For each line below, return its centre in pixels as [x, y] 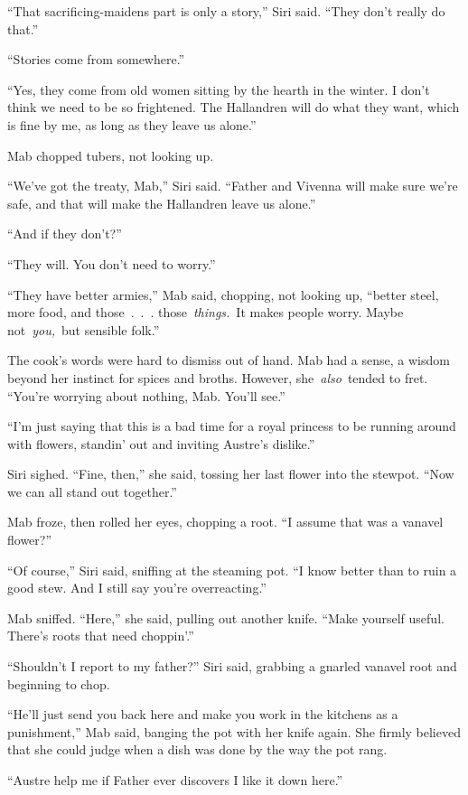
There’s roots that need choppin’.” [101, 636]
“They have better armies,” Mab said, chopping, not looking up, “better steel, [223, 294]
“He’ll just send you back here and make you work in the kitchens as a [203, 714]
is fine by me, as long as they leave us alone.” [132, 124]
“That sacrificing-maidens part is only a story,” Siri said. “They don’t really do [226, 11]
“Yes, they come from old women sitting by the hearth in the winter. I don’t [219, 89]
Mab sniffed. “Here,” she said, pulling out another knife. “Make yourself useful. [226, 617]
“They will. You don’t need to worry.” [112, 263]
